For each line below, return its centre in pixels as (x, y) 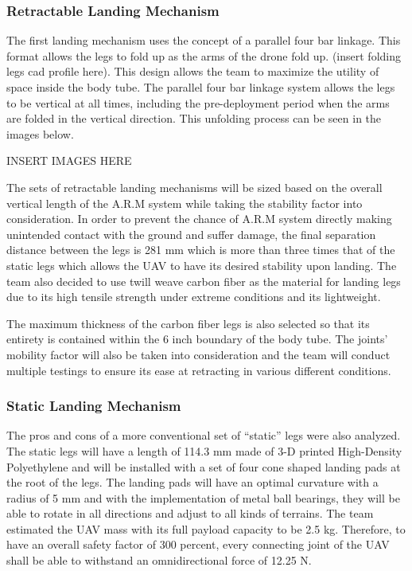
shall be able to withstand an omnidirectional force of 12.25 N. (159, 560)
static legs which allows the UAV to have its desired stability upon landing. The (202, 265)
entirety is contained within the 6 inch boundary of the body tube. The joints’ (197, 339)
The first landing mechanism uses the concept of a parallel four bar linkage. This (204, 40)
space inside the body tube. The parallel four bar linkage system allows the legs (201, 87)
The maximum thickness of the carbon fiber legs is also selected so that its (188, 323)
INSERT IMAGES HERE (69, 160)
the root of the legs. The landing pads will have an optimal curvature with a (192, 482)
